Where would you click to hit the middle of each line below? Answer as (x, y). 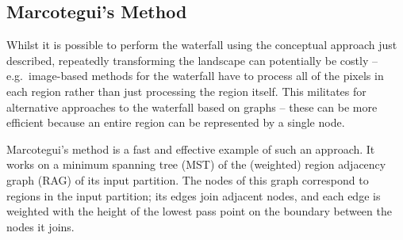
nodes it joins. (40, 226)
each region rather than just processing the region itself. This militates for (186, 91)
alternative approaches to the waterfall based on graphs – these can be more (192, 107)
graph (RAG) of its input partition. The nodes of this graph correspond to (188, 179)
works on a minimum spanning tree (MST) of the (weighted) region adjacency (196, 164)
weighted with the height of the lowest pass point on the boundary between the (199, 211)
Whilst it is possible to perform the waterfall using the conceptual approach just (202, 45)
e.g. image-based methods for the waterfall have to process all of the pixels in (195, 76)
